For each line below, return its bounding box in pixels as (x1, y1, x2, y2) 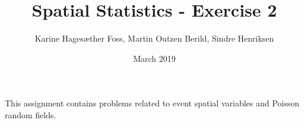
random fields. (5, 108, 56, 121)
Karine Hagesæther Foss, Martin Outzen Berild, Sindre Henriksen (34, 32, 274, 45)
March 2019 (133, 52, 176, 64)
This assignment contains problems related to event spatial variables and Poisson (5, 97, 300, 109)
